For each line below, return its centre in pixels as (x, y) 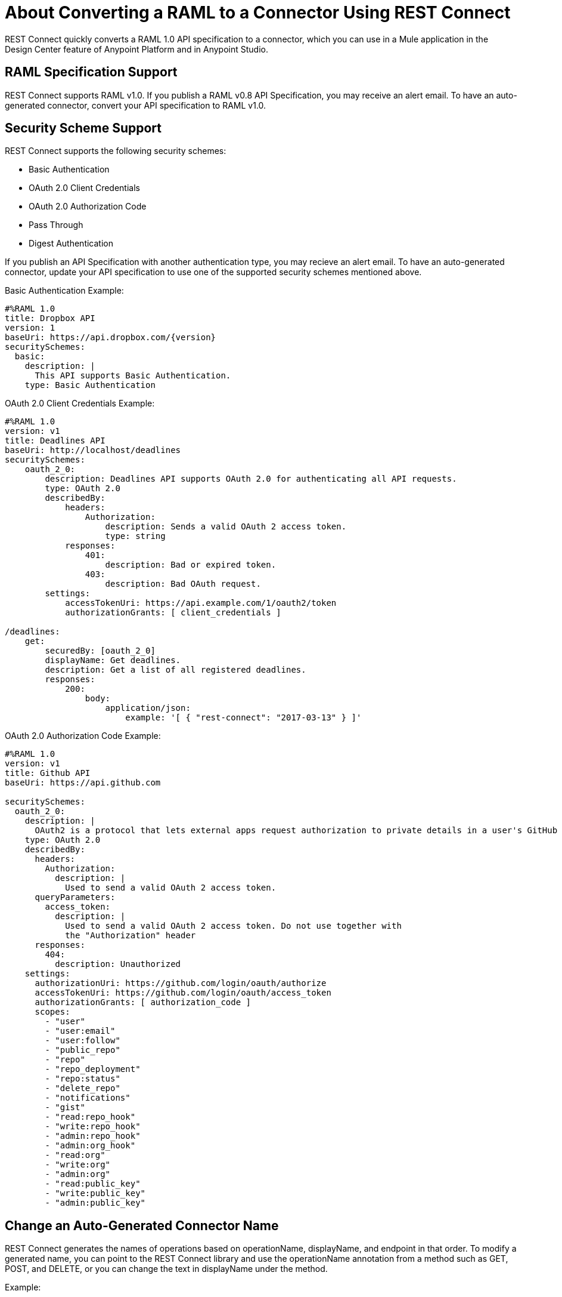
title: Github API (48, 773)
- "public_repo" (83, 1050)
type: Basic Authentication (90, 385)
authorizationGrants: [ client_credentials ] (173, 613)
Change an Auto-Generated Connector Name (142, 1225)
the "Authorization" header (131, 936)
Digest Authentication (71, 244)
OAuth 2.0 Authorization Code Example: (83, 736)
